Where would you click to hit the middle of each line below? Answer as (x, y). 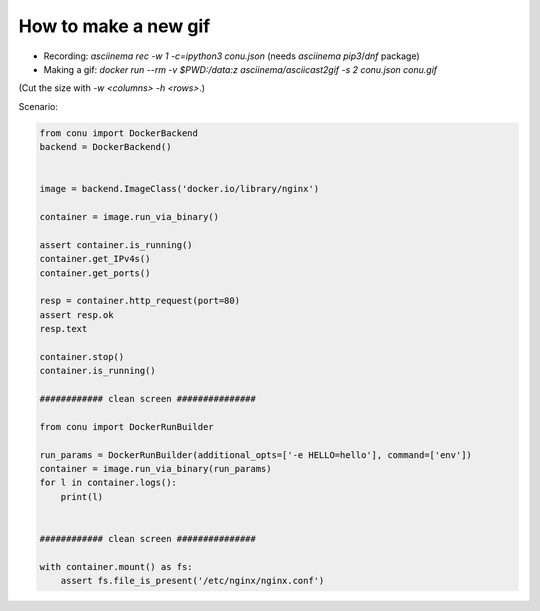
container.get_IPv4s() (95, 259)
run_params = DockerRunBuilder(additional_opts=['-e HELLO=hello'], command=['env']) (255, 454)
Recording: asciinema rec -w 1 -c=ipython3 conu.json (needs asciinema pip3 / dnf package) (231, 56)
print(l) (82, 496)
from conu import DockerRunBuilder (126, 426)
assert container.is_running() (116, 244)
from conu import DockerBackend (119, 133)
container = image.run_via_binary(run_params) (155, 469)
